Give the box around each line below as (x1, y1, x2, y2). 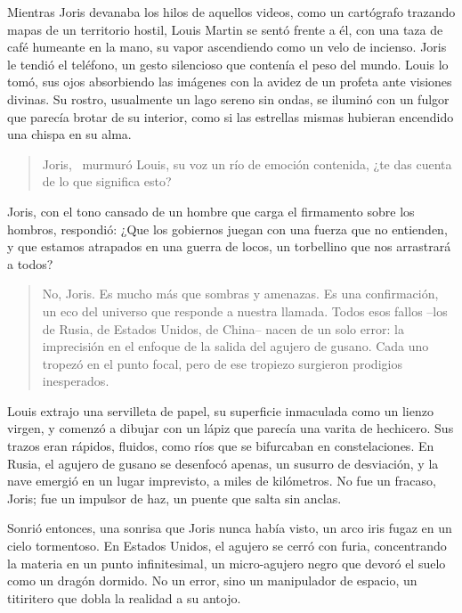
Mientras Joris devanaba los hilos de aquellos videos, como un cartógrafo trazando (7, 3, 456, 20)
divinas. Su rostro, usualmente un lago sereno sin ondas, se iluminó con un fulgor (7, 89, 450, 108)
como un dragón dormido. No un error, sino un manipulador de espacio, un (7, 571, 417, 590)
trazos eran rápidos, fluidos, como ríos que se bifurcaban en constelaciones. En (7, 437, 434, 455)
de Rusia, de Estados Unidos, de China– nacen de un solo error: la (42, 319, 404, 338)
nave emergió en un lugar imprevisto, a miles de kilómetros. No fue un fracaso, (7, 471, 436, 490)
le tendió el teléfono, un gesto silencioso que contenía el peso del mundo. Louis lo (7, 54, 449, 73)
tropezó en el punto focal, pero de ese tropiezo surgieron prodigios (42, 354, 402, 372)
